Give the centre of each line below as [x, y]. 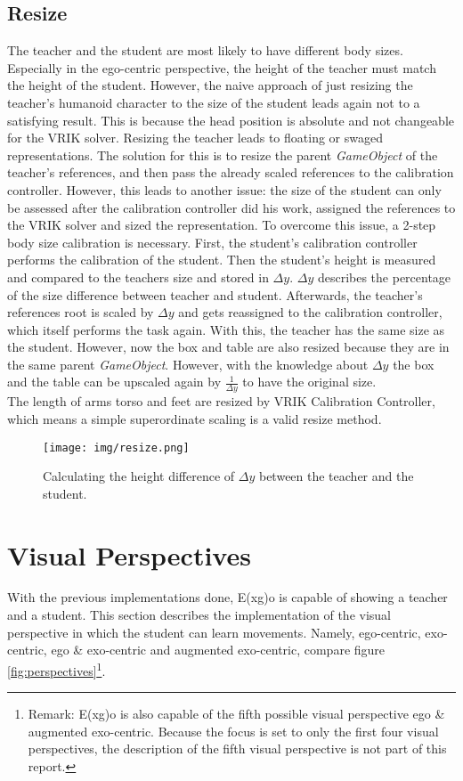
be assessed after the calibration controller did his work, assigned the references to [231, 207]
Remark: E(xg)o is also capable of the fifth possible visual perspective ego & [236, 714]
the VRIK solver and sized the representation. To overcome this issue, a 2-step [222, 225]
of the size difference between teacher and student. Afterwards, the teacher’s [215, 294]
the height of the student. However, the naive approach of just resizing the [210, 85]
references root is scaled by [81, 312]
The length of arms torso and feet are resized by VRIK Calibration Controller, [221, 401]
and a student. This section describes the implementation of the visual [199, 615]
